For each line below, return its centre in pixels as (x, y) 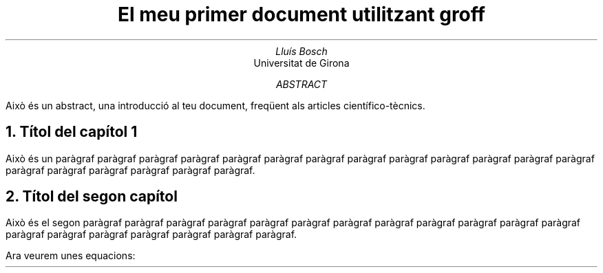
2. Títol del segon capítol (92, 197)
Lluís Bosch (301, 51)
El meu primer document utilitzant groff (301, 14)
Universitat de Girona (301, 63)
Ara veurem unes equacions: (71, 256)
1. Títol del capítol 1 (72, 132)
